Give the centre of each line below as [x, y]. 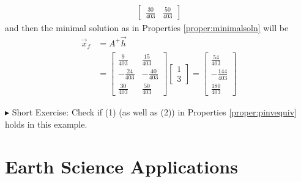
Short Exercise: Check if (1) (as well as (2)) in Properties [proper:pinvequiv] [154, 112]
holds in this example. [46, 124]
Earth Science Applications [121, 166]
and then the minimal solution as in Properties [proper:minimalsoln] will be [147, 28]
